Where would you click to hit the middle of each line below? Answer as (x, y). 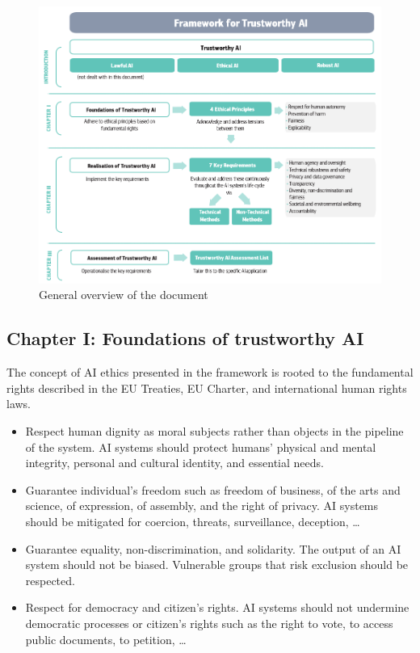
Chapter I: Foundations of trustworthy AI (185, 338)
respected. (50, 580)
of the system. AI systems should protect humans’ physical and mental (201, 447)
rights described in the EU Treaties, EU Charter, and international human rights (207, 388)
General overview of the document (124, 295)
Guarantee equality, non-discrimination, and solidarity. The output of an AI (213, 548)
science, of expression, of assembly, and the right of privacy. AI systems (202, 506)
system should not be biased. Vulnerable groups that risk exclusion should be (217, 565)
